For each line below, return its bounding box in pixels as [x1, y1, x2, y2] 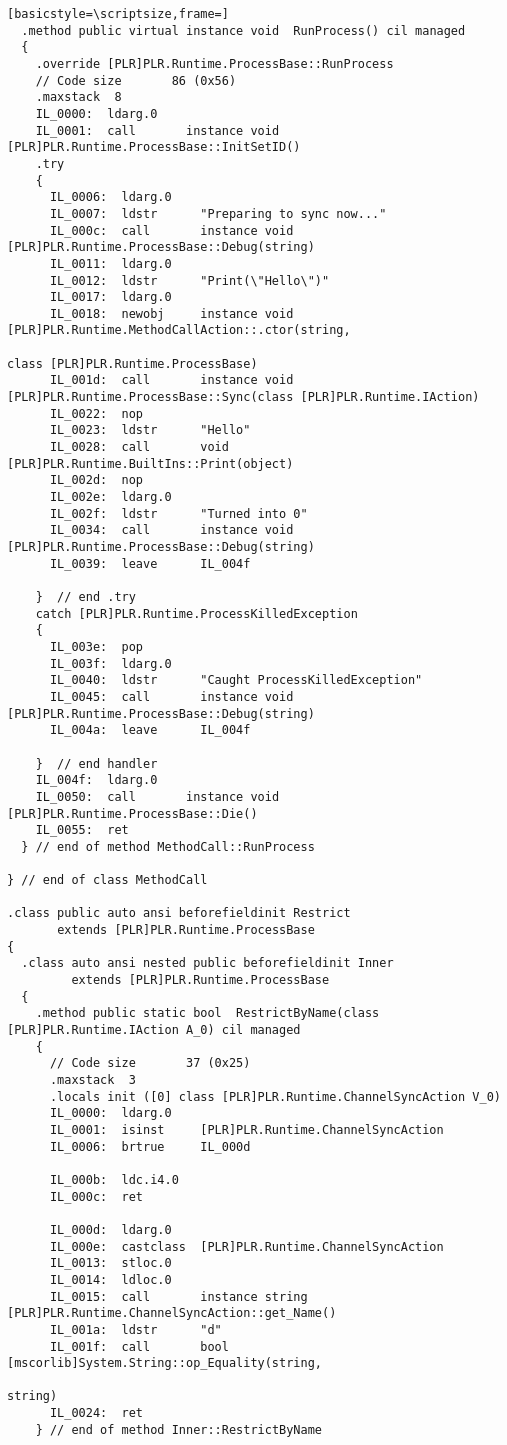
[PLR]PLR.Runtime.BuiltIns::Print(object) [7, 456, 294, 471]
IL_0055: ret [35, 823, 129, 838]
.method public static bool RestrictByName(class [35, 1006, 380, 1021]
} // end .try [35, 589, 136, 604]
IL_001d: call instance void [49, 373, 294, 388]
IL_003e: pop [49, 639, 144, 654]
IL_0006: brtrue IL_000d [49, 1139, 251, 1154]
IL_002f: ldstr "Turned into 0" [49, 506, 308, 521]
